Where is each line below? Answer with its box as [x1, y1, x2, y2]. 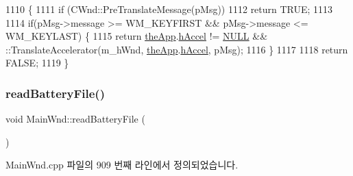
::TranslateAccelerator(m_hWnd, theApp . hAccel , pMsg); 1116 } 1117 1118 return [5, 42, 348, 56]
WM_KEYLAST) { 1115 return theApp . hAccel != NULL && [5, 29, 268, 43]
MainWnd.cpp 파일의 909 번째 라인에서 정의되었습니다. [5, 158, 239, 172]
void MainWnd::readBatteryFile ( [5, 112, 145, 126]
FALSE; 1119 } [5, 55, 69, 70]
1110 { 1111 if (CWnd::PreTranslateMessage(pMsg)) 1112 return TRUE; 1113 [5, 2, 333, 16]
